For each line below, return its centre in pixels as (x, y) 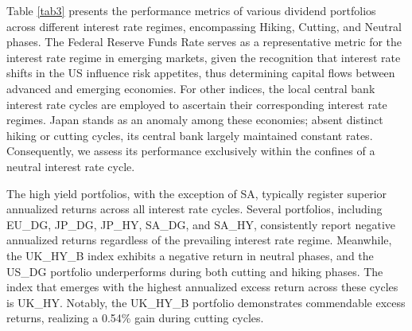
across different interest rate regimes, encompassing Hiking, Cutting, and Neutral (204, 26)
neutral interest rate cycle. (71, 166)
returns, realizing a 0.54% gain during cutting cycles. (135, 318)
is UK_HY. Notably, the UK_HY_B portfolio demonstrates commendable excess (206, 302)
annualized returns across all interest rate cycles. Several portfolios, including (194, 209)
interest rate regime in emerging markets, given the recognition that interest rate (204, 57)
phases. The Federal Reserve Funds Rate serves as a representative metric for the (204, 42)
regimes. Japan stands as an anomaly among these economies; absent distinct (195, 120)
